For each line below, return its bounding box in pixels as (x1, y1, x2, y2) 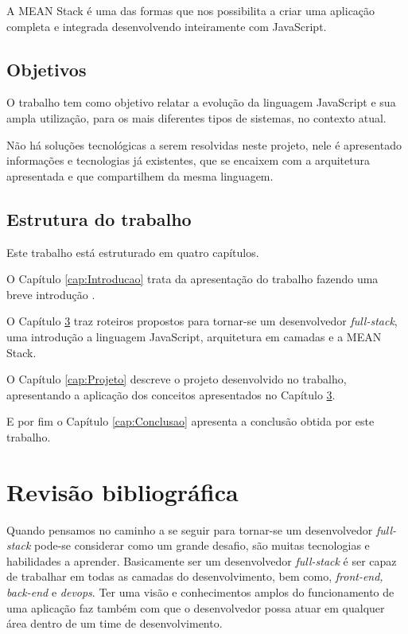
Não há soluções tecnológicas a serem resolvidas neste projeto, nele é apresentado (6, 136, 402, 153)
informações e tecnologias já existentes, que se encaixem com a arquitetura (6, 152, 370, 169)
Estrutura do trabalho (6, 206, 192, 231)
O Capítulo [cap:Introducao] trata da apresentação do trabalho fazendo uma (6, 270, 379, 287)
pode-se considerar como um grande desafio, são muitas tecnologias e (34, 537, 370, 554)
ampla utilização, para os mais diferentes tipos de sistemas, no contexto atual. (6, 109, 387, 126)
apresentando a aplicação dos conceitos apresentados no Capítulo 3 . (6, 386, 336, 403)
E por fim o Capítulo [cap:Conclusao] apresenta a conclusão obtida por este (6, 413, 375, 430)
